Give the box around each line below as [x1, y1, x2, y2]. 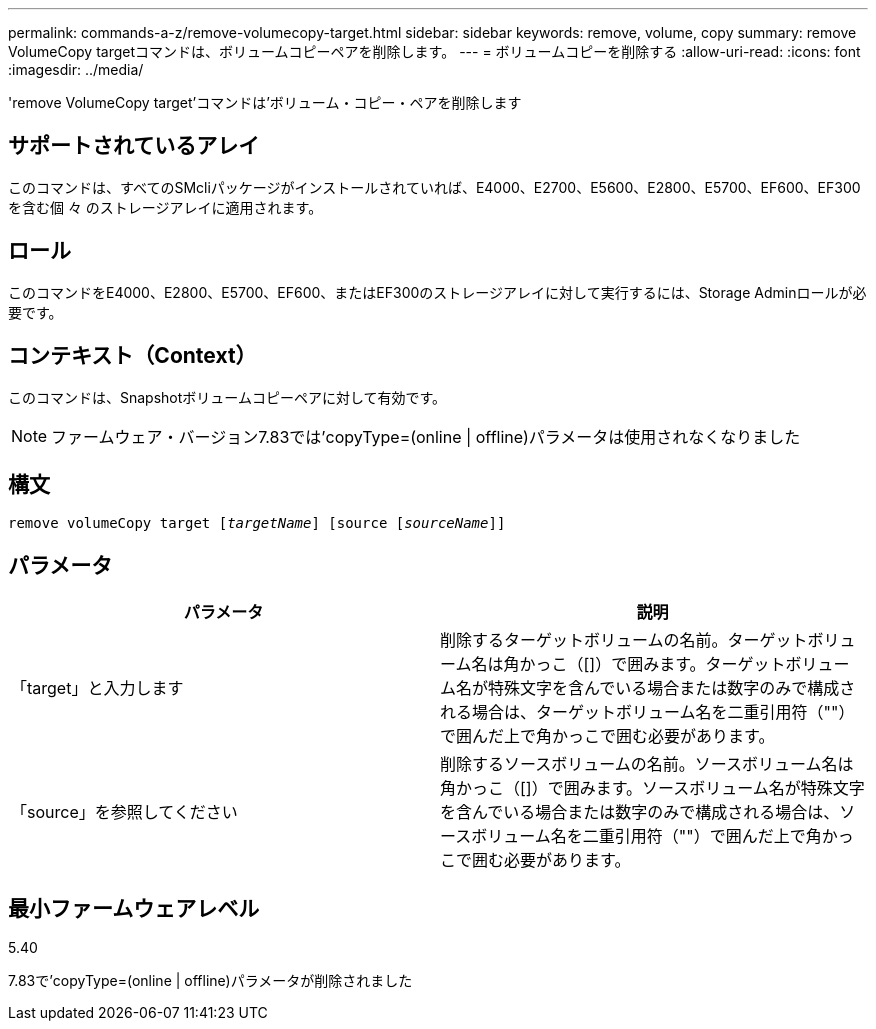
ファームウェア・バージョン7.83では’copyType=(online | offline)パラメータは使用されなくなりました [51, 426, 801, 447]
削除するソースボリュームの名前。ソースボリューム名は [440, 754, 854, 775]
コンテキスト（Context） [8, 343, 257, 369]
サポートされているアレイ [8, 133, 260, 159]
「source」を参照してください [11, 802, 238, 823]
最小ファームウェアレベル [8, 895, 260, 921]
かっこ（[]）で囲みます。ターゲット [519, 654, 786, 675]
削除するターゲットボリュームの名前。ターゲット [440, 630, 808, 651]
